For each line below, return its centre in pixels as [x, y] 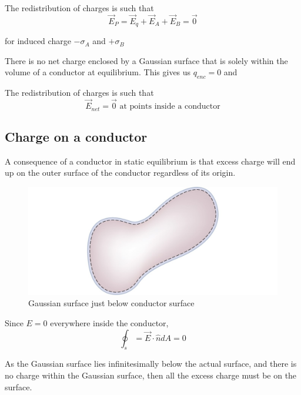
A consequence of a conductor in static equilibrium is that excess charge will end [150, 161]
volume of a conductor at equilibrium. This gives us [98, 72]
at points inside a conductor [170, 107]
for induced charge [38, 41]
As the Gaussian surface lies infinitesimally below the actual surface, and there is [151, 364]
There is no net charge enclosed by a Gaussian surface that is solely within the [146, 60]
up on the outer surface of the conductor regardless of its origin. [120, 173]
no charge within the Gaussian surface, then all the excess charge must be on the [151, 375]
